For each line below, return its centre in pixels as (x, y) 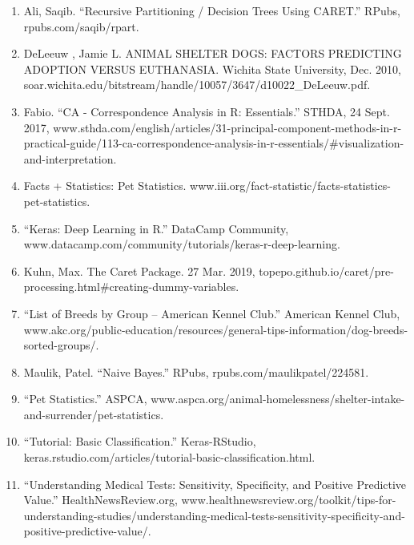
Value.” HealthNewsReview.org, (100, 500)
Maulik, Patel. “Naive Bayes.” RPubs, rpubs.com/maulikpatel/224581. (196, 371)
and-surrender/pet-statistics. (94, 414)
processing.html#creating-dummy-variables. (131, 287)
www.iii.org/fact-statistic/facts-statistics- (290, 186)
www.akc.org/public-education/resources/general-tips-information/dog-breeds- (216, 329)
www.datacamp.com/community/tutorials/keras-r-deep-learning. (182, 244)
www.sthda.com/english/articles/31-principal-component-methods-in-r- (227, 127)
